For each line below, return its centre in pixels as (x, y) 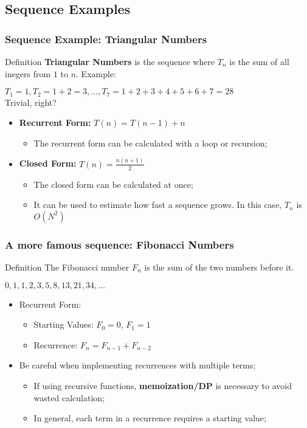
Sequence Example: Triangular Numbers (106, 39)
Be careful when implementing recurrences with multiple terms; (137, 365)
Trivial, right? (31, 102)
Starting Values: (64, 324)
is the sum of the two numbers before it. (219, 267)
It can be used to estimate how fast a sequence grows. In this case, (158, 205)
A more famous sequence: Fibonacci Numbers (119, 244)
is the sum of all (259, 61)
